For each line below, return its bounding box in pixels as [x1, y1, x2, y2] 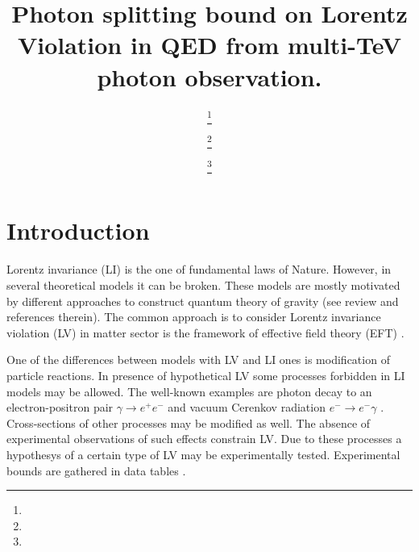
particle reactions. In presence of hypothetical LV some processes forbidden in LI [6, 366, 405, 383]
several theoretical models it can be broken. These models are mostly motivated [6, 277, 400, 294]
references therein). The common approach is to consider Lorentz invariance [6, 308, 381, 325]
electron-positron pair [6, 399, 114, 416]
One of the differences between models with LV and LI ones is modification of [6, 351, 390, 368]
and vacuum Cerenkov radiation [168, 399, 326, 416]
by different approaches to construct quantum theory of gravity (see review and [6, 292, 399, 309]
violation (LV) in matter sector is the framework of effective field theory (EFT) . [6, 324, 404, 341]
